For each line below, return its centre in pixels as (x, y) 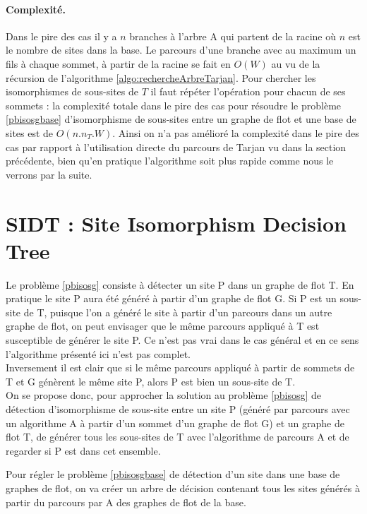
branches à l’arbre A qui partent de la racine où (233, 36)
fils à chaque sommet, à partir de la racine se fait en (118, 63)
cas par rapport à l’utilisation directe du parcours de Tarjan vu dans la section (176, 147)
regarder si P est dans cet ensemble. (83, 450)
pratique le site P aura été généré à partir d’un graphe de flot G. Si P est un (171, 298)
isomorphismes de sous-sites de (72, 91)
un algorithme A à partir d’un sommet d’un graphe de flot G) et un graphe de (175, 423)
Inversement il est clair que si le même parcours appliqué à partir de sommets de (180, 367)
